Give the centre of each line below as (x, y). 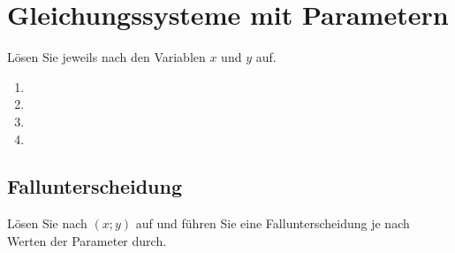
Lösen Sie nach (47, 223)
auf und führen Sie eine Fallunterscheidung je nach (273, 223)
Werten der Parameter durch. (87, 240)
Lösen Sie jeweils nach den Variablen (106, 57)
